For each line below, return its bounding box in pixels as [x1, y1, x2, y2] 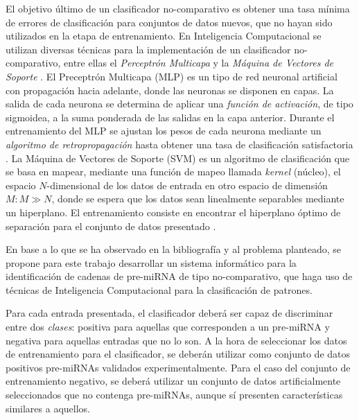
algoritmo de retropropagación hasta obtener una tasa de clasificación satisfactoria [6, 137, 353, 151]
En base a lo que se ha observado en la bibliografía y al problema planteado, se [6, 242, 342, 256]
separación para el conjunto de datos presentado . [6, 218, 216, 233]
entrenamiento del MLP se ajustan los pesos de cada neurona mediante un [6, 123, 322, 138]
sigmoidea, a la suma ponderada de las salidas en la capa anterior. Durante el [6, 110, 335, 124]
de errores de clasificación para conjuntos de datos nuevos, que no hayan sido [6, 15, 333, 29]
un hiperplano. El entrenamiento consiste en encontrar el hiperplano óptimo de [6, 204, 341, 219]
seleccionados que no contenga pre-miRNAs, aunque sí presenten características [6, 387, 343, 402]
